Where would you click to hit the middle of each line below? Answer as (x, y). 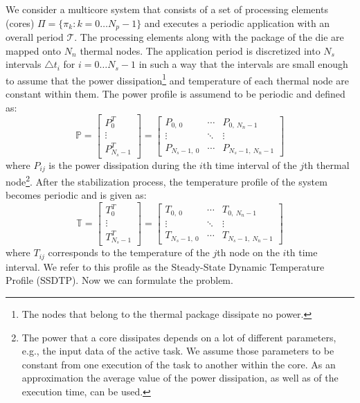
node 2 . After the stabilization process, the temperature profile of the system (166, 180)
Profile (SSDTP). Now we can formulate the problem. (119, 280)
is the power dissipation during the (123, 164)
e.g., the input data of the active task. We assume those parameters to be (178, 351)
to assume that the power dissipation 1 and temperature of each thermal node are (177, 79)
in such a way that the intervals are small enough (243, 64)
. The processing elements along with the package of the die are (209, 37)
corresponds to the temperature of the (129, 252)
